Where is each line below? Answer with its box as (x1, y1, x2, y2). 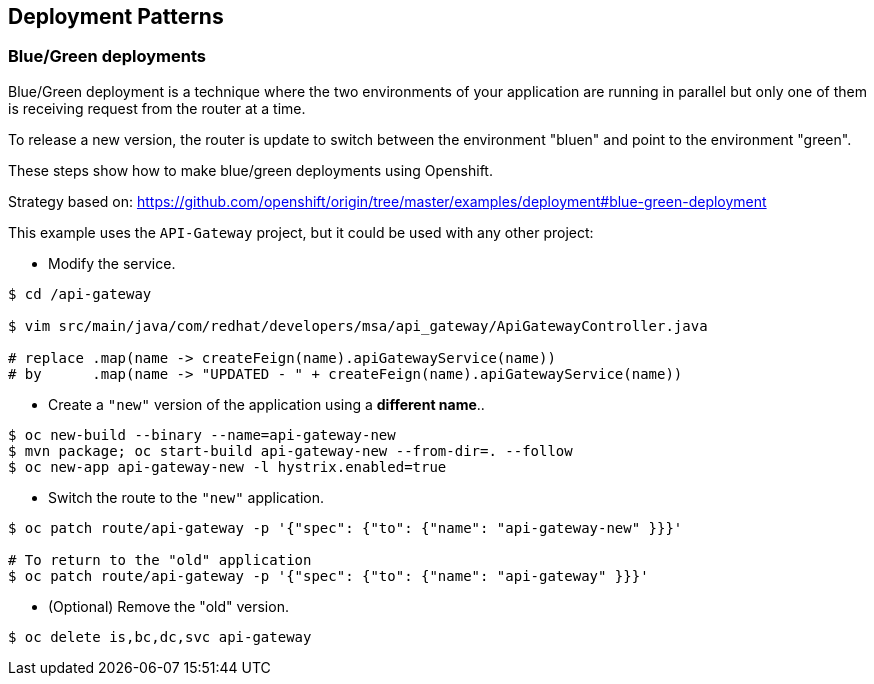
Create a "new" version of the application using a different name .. (48, 395, 485, 413)
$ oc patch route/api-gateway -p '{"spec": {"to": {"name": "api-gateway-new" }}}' (8, 519, 683, 536)
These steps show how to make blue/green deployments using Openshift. (8, 161, 493, 179)
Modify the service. (48, 254, 176, 272)
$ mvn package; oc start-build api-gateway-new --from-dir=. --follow (8, 442, 573, 459)
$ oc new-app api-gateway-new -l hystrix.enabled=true (8, 458, 447, 475)
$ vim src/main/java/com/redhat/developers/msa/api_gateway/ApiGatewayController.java (8, 317, 708, 334)
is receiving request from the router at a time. (8, 99, 306, 117)
